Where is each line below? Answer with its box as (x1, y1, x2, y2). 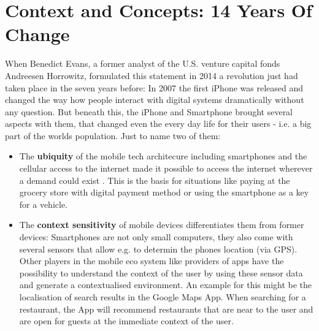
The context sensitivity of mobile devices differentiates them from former (19, 218, 304, 231)
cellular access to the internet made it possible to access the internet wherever (19, 162, 313, 175)
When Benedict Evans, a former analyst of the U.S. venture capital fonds (5, 57, 280, 70)
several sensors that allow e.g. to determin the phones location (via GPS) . (19, 242, 298, 255)
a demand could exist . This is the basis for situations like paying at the (19, 173, 290, 186)
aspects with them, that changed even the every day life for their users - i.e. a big (5, 117, 312, 130)
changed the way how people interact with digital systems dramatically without (5, 93, 304, 106)
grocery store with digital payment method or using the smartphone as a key (19, 186, 309, 199)
